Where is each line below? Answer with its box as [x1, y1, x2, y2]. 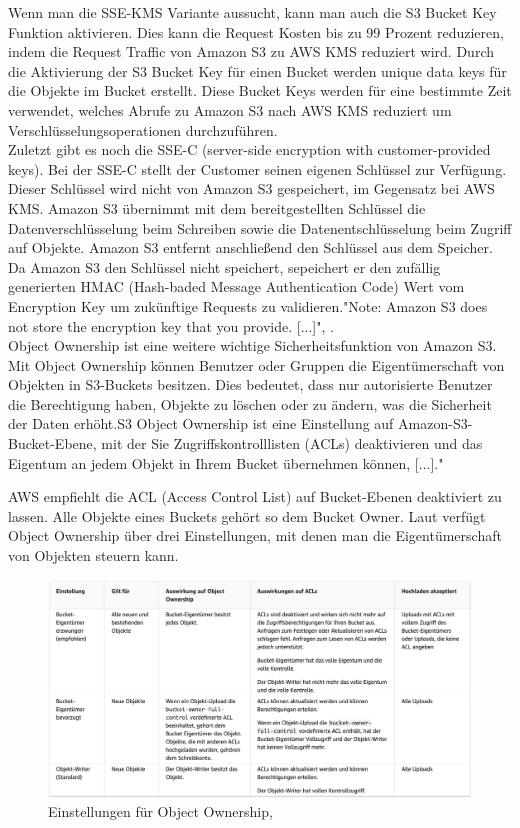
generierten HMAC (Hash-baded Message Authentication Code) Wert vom [8, 276, 465, 297]
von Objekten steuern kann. [8, 545, 179, 566]
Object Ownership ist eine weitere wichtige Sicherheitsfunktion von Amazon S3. [8, 335, 497, 356]
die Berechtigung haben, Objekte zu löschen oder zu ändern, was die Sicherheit [8, 393, 492, 414]
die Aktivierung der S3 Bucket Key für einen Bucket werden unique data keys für [8, 60, 507, 81]
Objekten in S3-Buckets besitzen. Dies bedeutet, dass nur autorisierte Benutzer [8, 374, 493, 395]
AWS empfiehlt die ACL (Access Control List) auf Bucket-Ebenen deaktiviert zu [8, 486, 502, 507]
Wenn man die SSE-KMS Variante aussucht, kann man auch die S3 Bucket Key [8, 2, 497, 22]
